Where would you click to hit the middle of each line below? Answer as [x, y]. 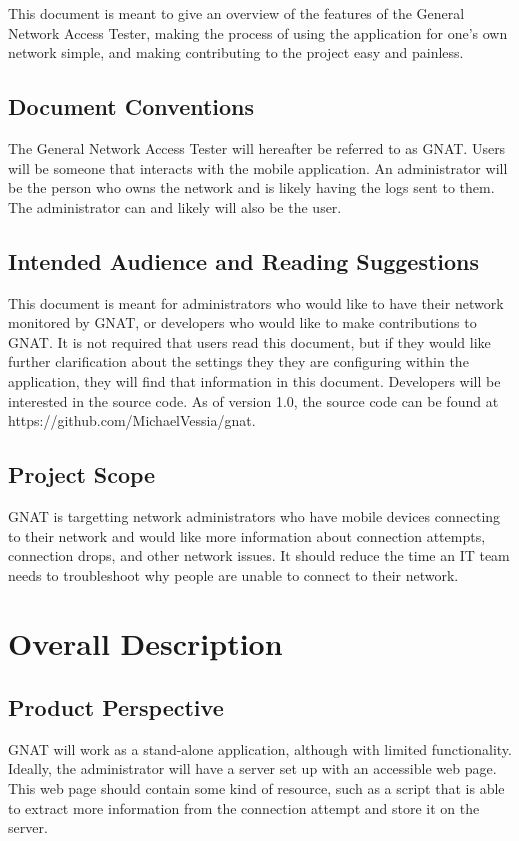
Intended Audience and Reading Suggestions [244, 260]
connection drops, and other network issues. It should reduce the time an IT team [259, 555]
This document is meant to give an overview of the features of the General [236, 13]
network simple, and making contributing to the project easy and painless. [236, 52]
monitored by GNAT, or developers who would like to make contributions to [242, 322]
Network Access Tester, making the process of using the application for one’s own [258, 32]
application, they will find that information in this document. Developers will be [254, 380]
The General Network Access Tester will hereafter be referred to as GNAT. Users [257, 147]
